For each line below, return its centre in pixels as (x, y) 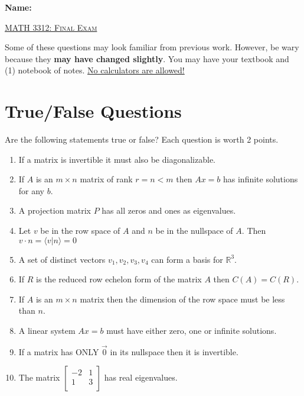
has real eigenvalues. (141, 377)
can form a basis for (187, 259)
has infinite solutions (260, 179)
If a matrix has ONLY (59, 351)
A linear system (47, 331)
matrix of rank (106, 179)
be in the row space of (80, 231)
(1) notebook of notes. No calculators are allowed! (95, 70)
